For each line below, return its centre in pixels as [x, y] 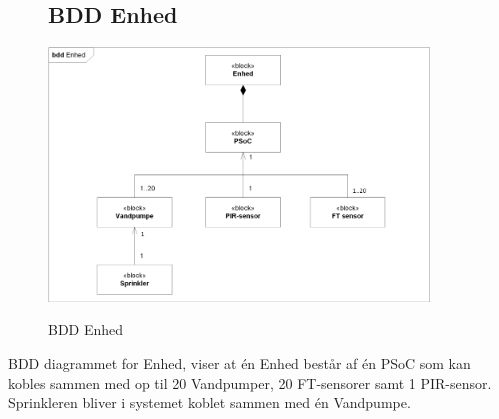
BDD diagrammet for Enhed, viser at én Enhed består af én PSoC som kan [239, 362]
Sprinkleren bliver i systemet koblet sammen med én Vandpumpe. [209, 402]
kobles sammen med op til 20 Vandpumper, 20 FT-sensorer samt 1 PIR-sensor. [250, 382]
